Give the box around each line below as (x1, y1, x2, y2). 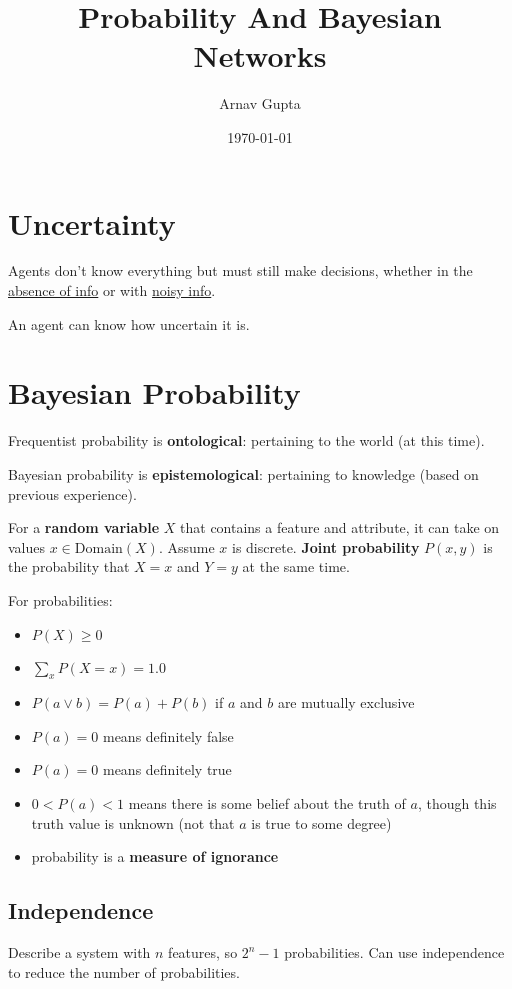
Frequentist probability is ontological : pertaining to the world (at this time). (8, 430, 485, 451)
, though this (417, 793, 497, 814)
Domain (74, 541, 123, 556)
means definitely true (102, 759, 232, 780)
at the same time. (242, 556, 350, 577)
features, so (168, 942, 238, 963)
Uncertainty (8, 202, 176, 243)
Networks (193, 35, 327, 76)
